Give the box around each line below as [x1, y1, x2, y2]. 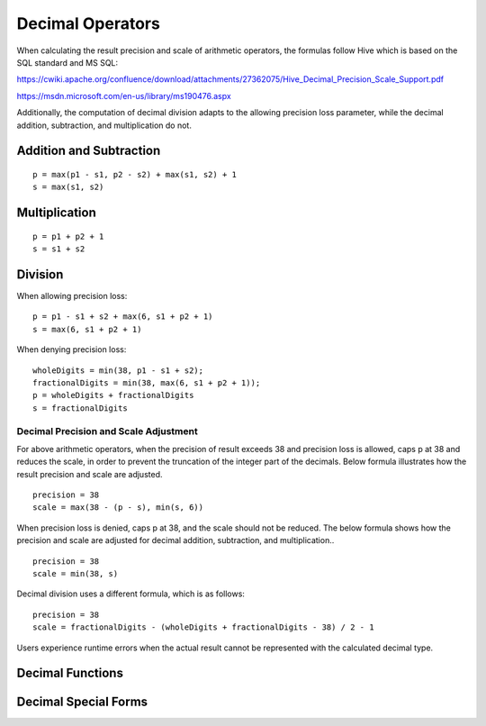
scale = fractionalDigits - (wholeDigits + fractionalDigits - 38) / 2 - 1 [32, 622, 374, 632]
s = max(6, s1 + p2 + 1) [32, 324, 142, 334]
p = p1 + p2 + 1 [32, 231, 104, 241]
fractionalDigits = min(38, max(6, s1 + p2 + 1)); [32, 377, 261, 387]
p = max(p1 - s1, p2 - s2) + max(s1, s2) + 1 [32, 169, 238, 179]
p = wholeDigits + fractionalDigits [32, 390, 194, 401]
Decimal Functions [16, 666, 123, 681]
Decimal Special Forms [16, 694, 148, 710]
